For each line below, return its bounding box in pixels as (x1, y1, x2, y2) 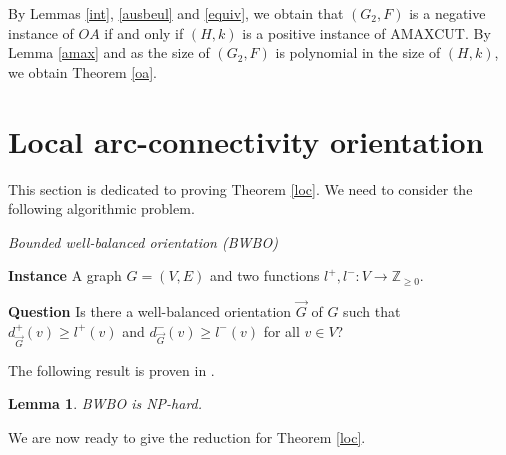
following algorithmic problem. (8, 198, 195, 219)
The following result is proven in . (8, 359, 215, 380)
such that (343, 301, 401, 322)
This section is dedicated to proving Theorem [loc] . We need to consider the (8, 178, 473, 199)
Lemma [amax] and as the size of (8, 42, 210, 63)
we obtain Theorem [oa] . (8, 61, 158, 82)
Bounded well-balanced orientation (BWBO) (8, 231, 278, 252)
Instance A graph (8, 265, 122, 286)
